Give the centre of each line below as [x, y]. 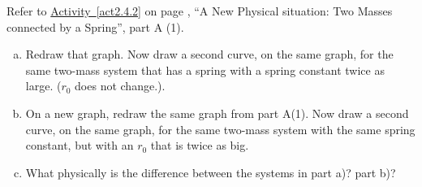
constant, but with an [80, 145]
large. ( [43, 86]
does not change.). [120, 86]
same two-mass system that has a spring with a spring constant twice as [205, 70]
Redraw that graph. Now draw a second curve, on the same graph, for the [209, 54]
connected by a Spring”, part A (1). [95, 26]
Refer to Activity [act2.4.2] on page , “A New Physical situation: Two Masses [200, 11]
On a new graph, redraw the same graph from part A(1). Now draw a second [217, 113]
